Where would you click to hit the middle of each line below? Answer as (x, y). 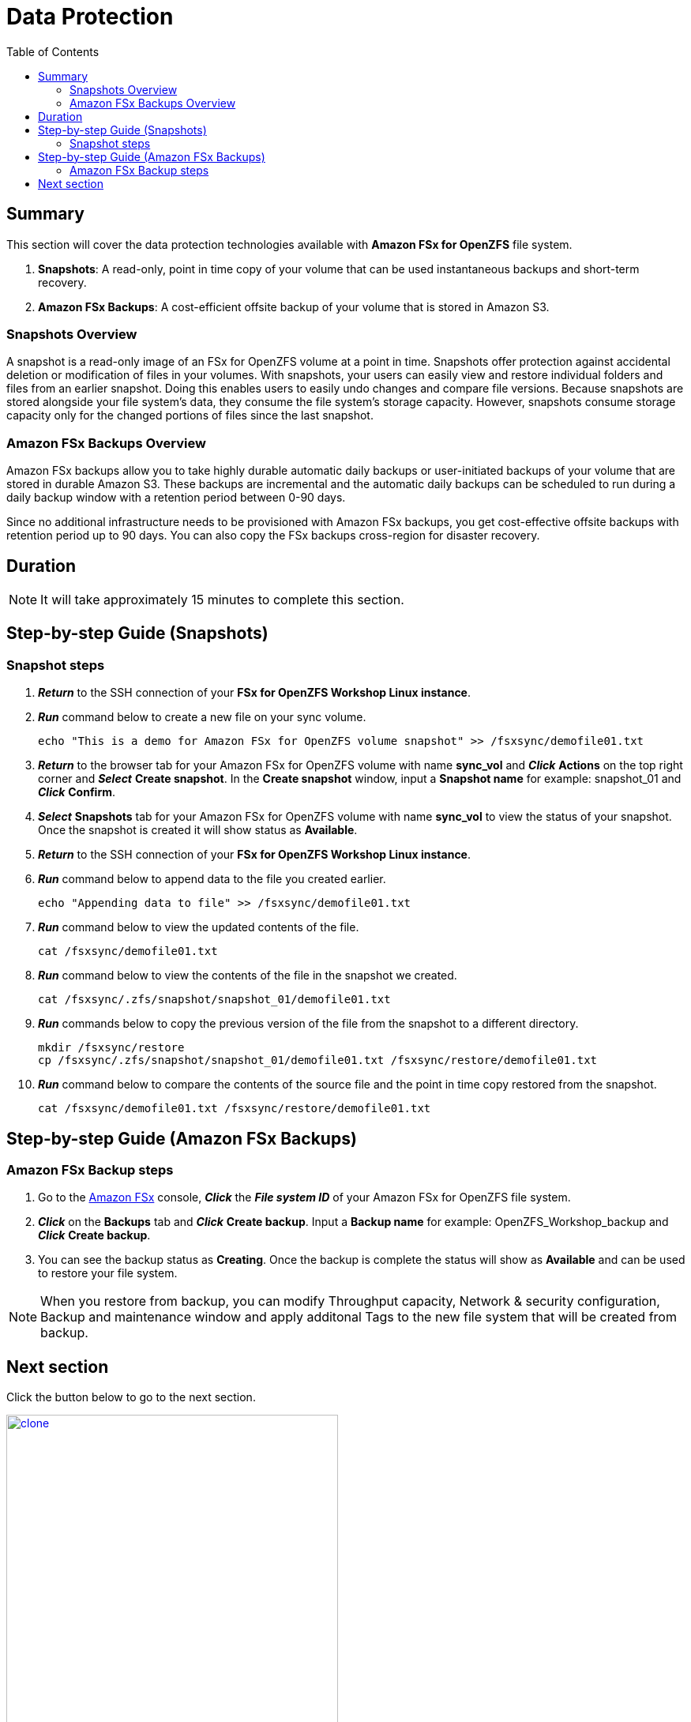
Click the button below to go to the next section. (131, 1397)
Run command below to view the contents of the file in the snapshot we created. (248, 976)
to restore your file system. (108, 1273)
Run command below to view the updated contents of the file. (199, 927)
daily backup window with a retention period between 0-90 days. (176, 498)
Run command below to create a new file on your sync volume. (202, 717)
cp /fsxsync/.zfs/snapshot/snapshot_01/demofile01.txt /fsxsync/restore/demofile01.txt (318, 1060)
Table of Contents (53, 51)
